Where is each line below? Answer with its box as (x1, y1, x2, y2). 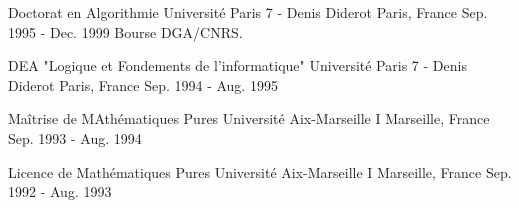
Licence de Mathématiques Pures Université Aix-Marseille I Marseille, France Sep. (8, 161, 512, 182)
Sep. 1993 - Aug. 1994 (8, 127, 142, 148)
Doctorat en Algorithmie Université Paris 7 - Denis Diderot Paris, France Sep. (8, 2, 488, 22)
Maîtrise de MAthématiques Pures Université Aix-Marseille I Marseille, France (8, 108, 490, 129)
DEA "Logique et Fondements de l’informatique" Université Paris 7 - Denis (8, 55, 467, 76)
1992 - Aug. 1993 (8, 181, 112, 202)
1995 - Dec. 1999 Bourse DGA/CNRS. (8, 21, 243, 42)
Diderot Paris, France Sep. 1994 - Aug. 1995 (8, 74, 278, 95)
